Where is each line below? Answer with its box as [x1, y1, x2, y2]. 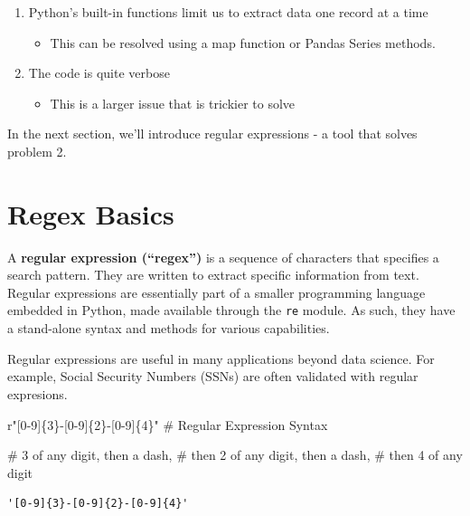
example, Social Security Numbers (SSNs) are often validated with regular [7, 367, 418, 386]
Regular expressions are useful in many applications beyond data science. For [7, 349, 435, 368]
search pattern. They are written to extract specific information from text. [7, 265, 419, 284]
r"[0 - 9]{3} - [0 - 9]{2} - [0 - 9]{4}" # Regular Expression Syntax [7, 415, 328, 434]
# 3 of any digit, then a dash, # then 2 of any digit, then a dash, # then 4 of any [7, 445, 463, 464]
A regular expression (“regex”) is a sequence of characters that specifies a [7, 247, 439, 266]
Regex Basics [7, 195, 174, 232]
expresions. [7, 384, 68, 403]
